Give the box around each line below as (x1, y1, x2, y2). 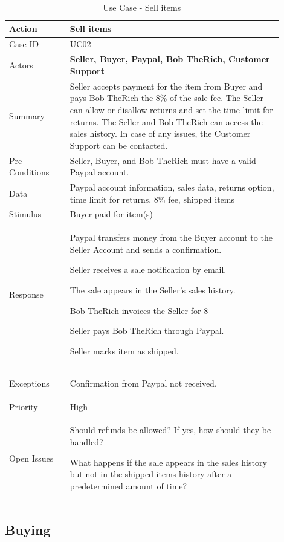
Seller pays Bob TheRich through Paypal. (69, 324, 224, 337)
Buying (5, 520, 51, 539)
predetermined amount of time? (69, 479, 187, 492)
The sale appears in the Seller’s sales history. (69, 284, 236, 296)
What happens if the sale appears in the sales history (69, 455, 267, 468)
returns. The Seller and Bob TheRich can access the (69, 115, 263, 128)
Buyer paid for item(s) (69, 207, 153, 220)
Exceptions (9, 376, 50, 389)
